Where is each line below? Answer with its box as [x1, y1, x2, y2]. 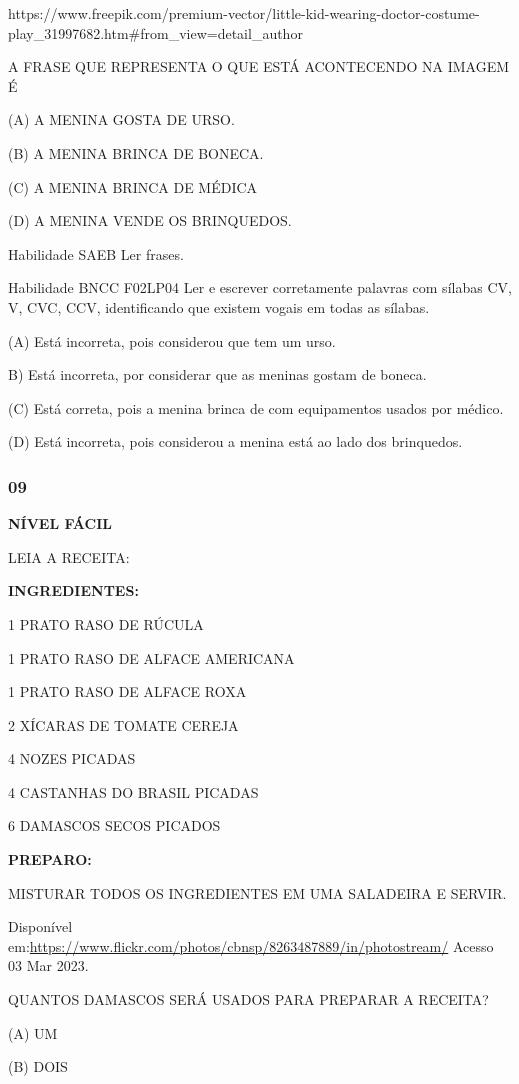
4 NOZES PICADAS [8, 748, 136, 769]
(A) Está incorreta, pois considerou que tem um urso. [8, 330, 336, 351]
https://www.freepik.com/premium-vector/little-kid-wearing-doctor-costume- [8, 3, 480, 23]
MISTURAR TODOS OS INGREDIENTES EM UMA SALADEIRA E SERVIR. [8, 882, 507, 903]
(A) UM [8, 1022, 58, 1043]
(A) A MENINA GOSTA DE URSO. [8, 109, 235, 130]
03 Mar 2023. [8, 955, 89, 976]
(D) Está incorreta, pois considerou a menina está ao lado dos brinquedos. [8, 431, 463, 452]
